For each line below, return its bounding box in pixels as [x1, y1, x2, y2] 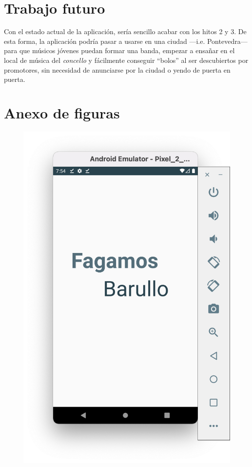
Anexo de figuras [4, 102, 120, 122]
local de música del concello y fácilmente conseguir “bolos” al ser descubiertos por [4, 55, 249, 65]
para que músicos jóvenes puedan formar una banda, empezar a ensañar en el [4, 45, 235, 56]
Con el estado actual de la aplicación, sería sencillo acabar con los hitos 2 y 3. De [4, 26, 247, 37]
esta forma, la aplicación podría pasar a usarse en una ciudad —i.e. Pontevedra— [4, 36, 248, 46]
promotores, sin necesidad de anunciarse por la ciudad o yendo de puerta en [4, 64, 231, 75]
